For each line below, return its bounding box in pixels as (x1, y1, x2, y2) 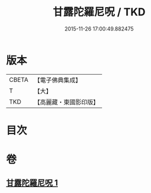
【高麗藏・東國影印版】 (34, 98, 99, 106)
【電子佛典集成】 (34, 76, 81, 84)
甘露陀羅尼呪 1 (6, 178, 58, 188)
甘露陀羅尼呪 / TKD (52, 5, 146, 19)
